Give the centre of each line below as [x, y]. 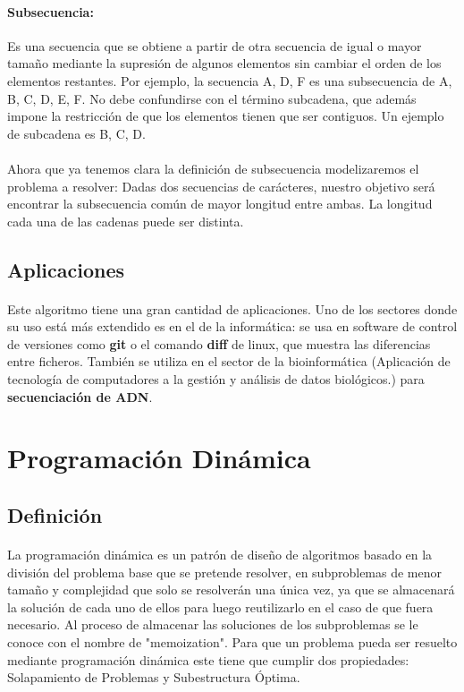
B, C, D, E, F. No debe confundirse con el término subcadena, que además [212, 98]
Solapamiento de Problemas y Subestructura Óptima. [154, 677]
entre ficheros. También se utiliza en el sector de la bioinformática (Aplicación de [229, 361]
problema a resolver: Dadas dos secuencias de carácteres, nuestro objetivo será [221, 186]
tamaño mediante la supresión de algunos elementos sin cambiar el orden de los [224, 63]
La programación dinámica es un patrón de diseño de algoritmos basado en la [220, 555]
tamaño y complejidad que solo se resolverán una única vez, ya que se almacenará [231, 589]
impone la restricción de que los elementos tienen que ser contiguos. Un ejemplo [226, 116]
